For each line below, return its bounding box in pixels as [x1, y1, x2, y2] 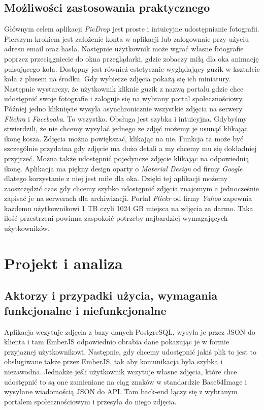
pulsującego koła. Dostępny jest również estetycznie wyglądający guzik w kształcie [4, 63, 260, 74]
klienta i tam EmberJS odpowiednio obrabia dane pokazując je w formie [4, 336, 229, 347]
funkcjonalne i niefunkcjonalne [4, 302, 167, 318]
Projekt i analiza [4, 252, 123, 273]
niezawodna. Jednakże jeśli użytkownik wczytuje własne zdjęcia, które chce [4, 366, 237, 377]
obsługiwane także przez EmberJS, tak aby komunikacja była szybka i [4, 356, 223, 367]
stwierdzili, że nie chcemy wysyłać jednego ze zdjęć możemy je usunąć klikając [4, 123, 248, 134]
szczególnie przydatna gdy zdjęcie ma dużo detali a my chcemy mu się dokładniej [4, 143, 257, 154]
